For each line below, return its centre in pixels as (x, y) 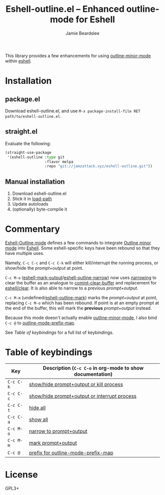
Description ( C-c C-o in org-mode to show (93, 368)
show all (39, 419)
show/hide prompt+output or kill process (76, 384)
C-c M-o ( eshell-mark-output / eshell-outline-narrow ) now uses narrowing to (81, 278)
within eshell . (18, 61)
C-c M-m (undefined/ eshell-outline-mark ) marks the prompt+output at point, (81, 298)
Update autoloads (30, 204)
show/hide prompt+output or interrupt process (83, 396)
